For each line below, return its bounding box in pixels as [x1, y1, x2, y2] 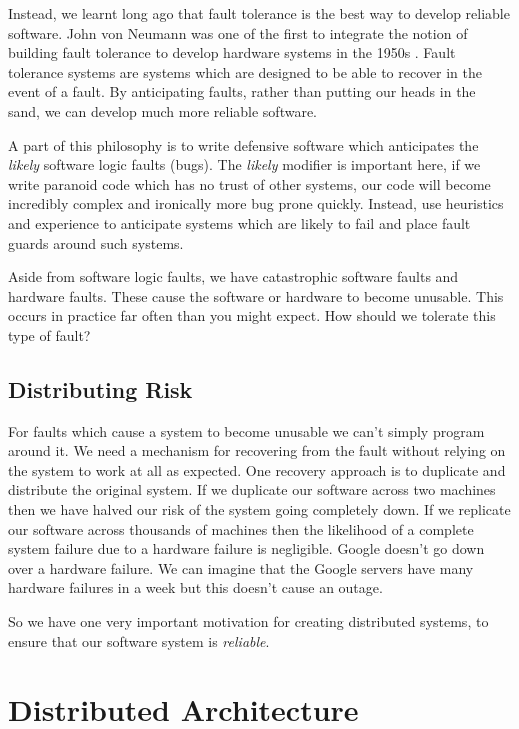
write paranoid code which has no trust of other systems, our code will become [8, 173, 491, 194]
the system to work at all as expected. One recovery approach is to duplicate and [8, 459, 506, 480]
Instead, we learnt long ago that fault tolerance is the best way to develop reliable [8, 3, 510, 23]
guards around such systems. [8, 232, 184, 253]
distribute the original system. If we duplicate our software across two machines [8, 479, 496, 500]
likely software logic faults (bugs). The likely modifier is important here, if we [8, 154, 481, 175]
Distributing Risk [8, 373, 193, 404]
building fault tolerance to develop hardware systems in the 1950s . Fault [8, 42, 456, 63]
